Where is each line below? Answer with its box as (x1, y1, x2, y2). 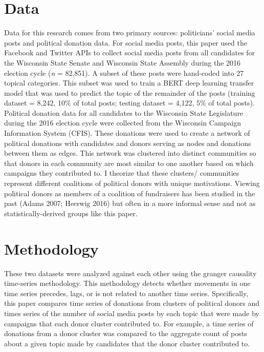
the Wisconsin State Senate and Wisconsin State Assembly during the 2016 (4, 57, 241, 68)
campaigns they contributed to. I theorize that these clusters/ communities (4, 168, 239, 178)
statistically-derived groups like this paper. (4, 208, 138, 218)
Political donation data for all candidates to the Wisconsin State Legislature (4, 107, 244, 118)
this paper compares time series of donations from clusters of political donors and (4, 298, 260, 308)
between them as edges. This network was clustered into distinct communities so (4, 148, 256, 158)
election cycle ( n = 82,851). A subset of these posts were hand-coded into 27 (4, 67, 244, 78)
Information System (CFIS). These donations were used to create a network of (4, 128, 250, 138)
